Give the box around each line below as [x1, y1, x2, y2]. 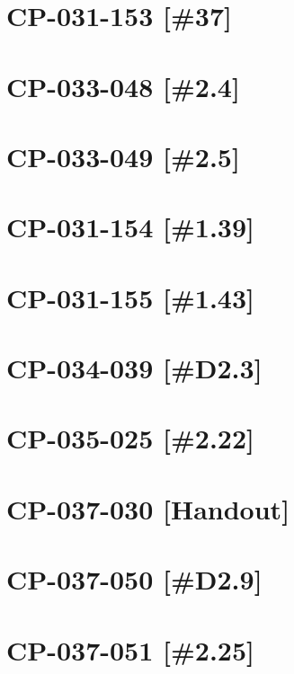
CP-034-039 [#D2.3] [6, 350, 263, 386]
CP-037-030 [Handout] [6, 490, 290, 527]
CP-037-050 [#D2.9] [6, 561, 263, 598]
